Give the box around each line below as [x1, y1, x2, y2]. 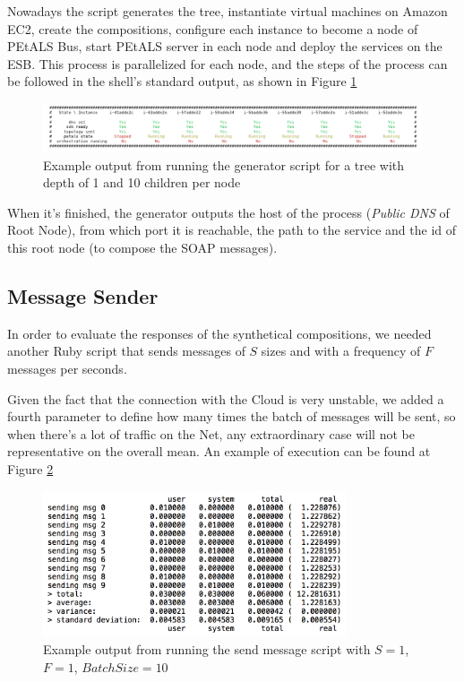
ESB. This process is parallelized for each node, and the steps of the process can [7, 54, 448, 73]
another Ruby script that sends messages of [7, 341, 245, 360]
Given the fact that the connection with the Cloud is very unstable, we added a [7, 389, 444, 408]
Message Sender [7, 281, 159, 309]
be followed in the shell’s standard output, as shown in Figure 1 [7, 72, 357, 91]
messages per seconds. [7, 358, 127, 377]
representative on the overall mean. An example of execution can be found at [7, 442, 431, 461]
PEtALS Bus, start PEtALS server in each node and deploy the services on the [7, 37, 443, 56]
